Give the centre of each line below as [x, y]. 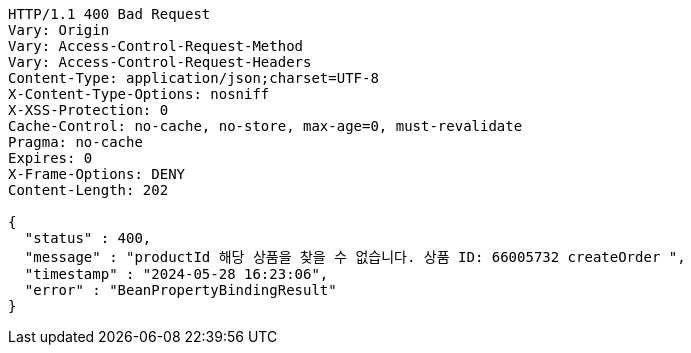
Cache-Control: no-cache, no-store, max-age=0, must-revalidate [265, 126]
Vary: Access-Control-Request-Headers [160, 62]
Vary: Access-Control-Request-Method [156, 46]
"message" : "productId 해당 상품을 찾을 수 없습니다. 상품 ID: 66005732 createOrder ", [355, 257]
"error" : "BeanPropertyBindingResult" [180, 290]
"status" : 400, [88, 238]
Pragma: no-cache [75, 142]
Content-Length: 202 [88, 190]
